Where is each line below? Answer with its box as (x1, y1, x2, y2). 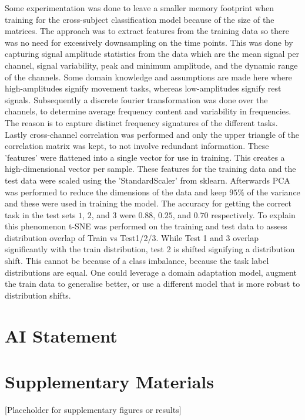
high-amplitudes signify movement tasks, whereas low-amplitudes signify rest (5, 82, 281, 94)
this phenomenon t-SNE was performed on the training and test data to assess (5, 220, 287, 232)
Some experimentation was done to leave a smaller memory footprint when (5, 2, 274, 13)
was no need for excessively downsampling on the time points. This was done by (5, 36, 293, 48)
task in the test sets (5, 208, 76, 221)
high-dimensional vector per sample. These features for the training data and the (5, 162, 296, 175)
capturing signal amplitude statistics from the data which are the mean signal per (5, 48, 300, 60)
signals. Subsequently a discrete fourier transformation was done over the (5, 93, 268, 106)
